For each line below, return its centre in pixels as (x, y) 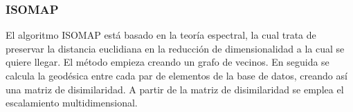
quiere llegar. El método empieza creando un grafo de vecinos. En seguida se (168, 62)
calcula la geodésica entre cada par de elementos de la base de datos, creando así (176, 75)
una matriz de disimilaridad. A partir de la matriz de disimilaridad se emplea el (175, 89)
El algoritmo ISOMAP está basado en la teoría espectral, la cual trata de (161, 35)
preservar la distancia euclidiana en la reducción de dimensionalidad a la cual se (175, 48)
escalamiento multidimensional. (72, 103)
